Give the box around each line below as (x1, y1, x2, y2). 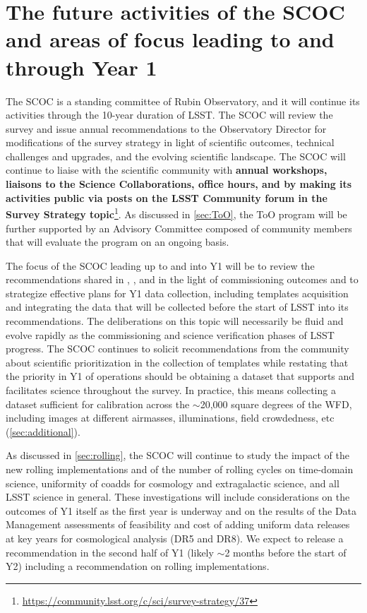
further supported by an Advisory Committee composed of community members (6, 220, 352, 235)
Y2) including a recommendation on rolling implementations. (6, 559, 270, 573)
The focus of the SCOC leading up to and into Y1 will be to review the (6, 258, 315, 273)
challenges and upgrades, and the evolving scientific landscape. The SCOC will (6, 148, 346, 163)
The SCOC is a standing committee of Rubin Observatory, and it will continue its (6, 93, 360, 108)
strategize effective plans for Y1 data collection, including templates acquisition (6, 285, 349, 300)
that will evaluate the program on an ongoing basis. (6, 234, 229, 249)
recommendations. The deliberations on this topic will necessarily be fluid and (6, 314, 344, 328)
